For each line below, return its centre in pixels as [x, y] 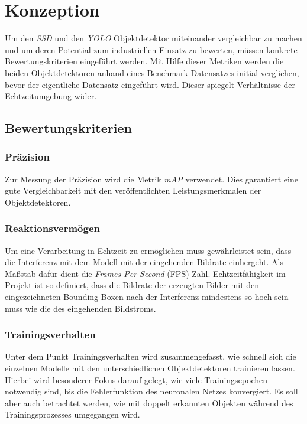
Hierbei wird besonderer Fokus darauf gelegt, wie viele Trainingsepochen [136, 379]
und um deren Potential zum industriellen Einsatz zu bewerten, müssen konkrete [151, 49]
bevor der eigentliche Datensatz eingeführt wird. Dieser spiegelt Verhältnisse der [150, 84]
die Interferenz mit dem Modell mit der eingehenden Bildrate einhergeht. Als [144, 262]
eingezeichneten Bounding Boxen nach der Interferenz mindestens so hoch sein [147, 297]
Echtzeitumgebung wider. [51, 96]
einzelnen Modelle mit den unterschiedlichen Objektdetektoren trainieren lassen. [150, 368]
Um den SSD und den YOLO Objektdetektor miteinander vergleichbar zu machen [153, 38]
